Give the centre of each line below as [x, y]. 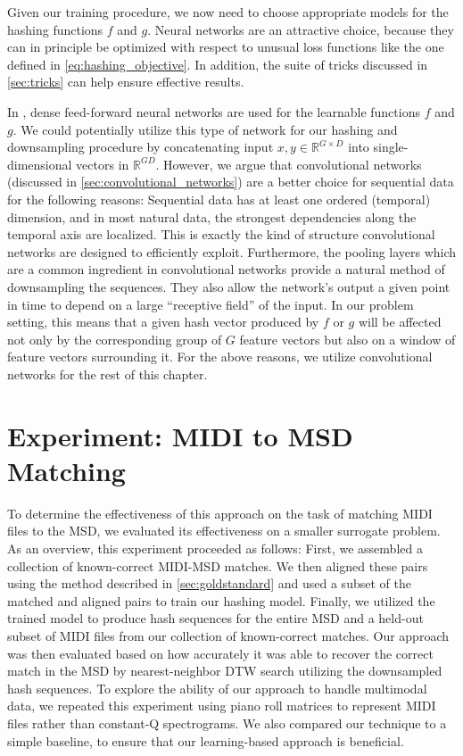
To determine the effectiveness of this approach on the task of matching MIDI [220, 513]
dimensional [40, 164]
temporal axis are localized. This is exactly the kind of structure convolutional [221, 234]
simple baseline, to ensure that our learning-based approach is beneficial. [206, 740]
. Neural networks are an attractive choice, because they [301, 29]
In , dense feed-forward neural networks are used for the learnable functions [214, 111]
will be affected [400, 322]
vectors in [103, 164]
